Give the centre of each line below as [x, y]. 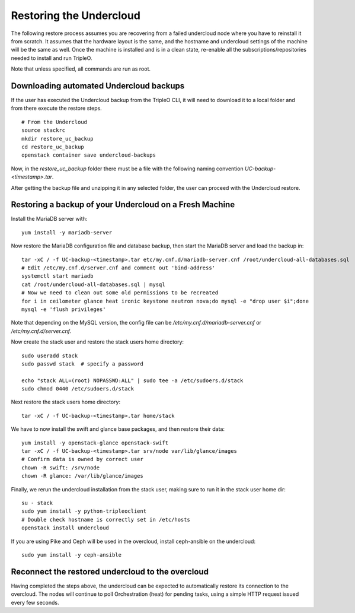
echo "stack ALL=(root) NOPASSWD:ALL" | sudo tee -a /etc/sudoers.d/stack [132, 380]
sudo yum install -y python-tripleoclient [84, 511]
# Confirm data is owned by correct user [82, 459]
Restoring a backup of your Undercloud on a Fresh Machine [123, 205]
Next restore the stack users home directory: [66, 402]
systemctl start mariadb [57, 276]
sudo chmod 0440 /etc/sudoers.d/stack [78, 389]
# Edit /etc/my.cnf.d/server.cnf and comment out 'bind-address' [119, 268]
